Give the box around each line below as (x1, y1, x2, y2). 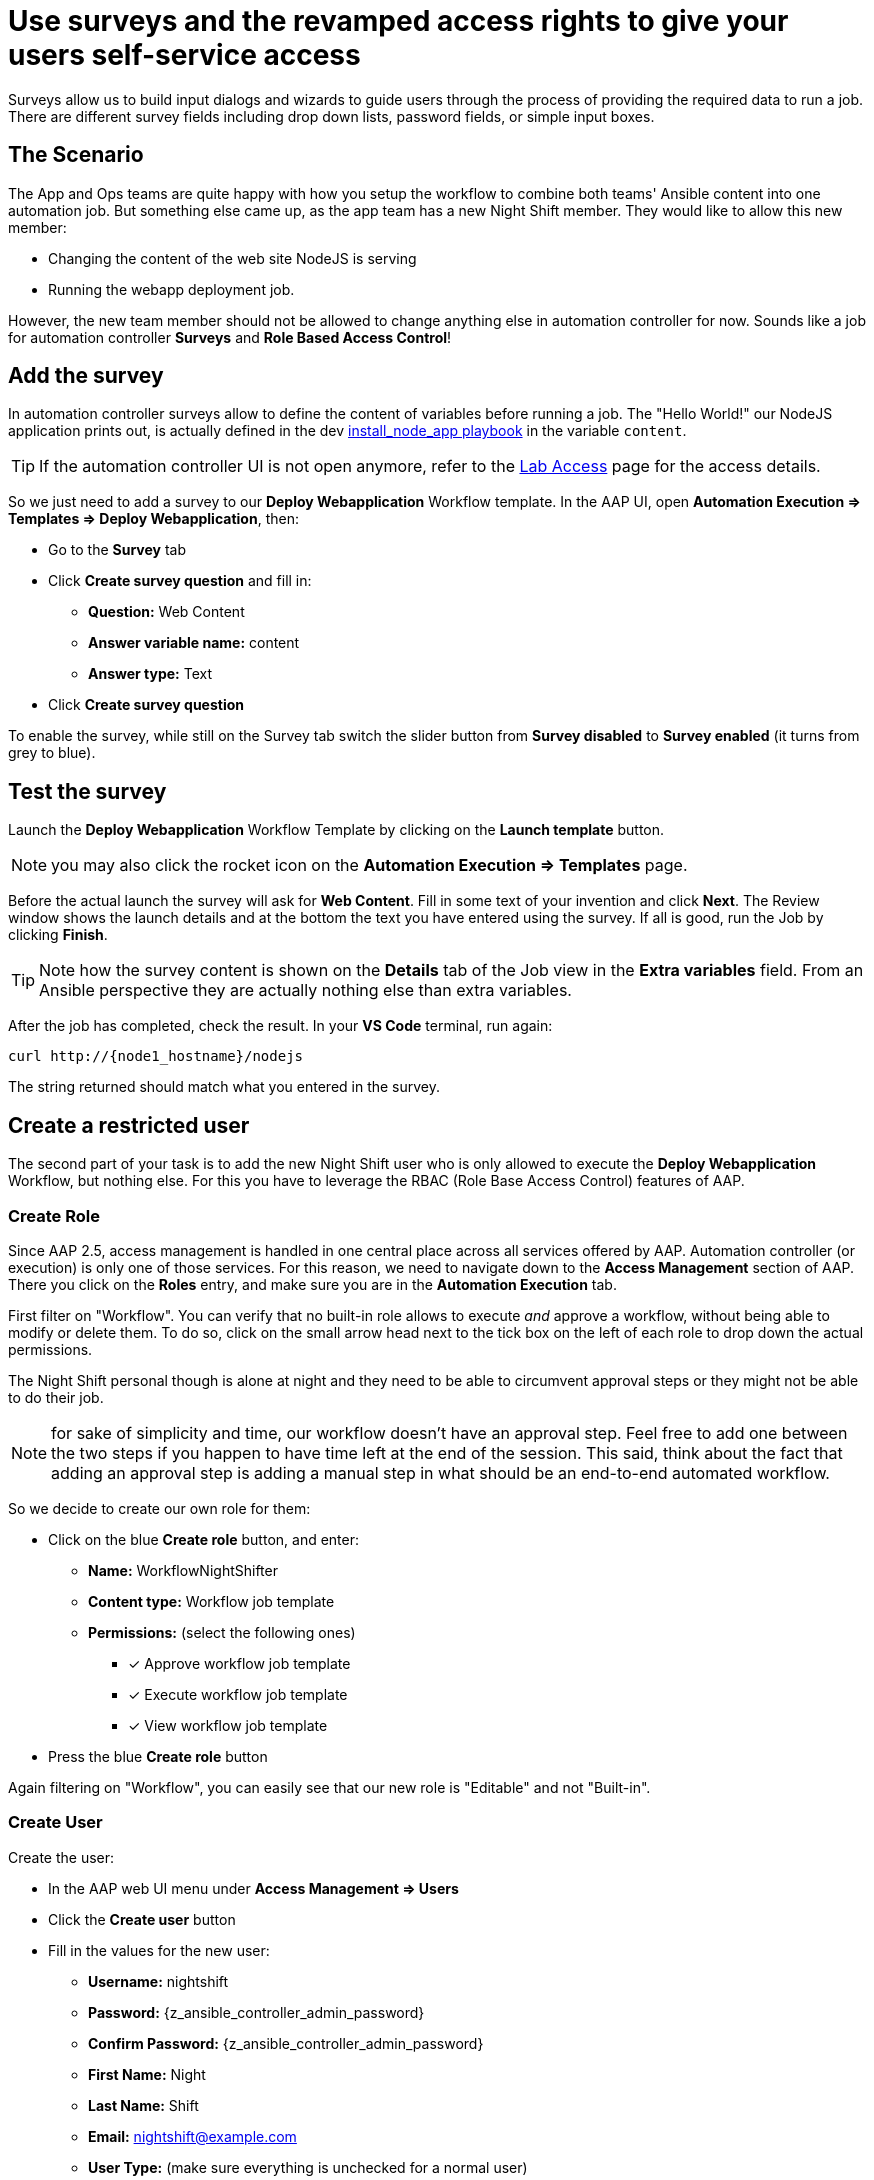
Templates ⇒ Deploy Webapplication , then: (8, 510, 299, 528)
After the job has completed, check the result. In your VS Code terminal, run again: (8, 1017, 553, 1035)
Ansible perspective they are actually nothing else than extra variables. (39, 980, 572, 1001)
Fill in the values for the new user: (48, 1941, 270, 1959)
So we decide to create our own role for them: (8, 1499, 311, 1517)
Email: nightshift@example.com (88, 2127, 297, 2145)
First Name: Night (88, 2065, 206, 2083)
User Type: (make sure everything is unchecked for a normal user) (88, 2158, 528, 2176)
